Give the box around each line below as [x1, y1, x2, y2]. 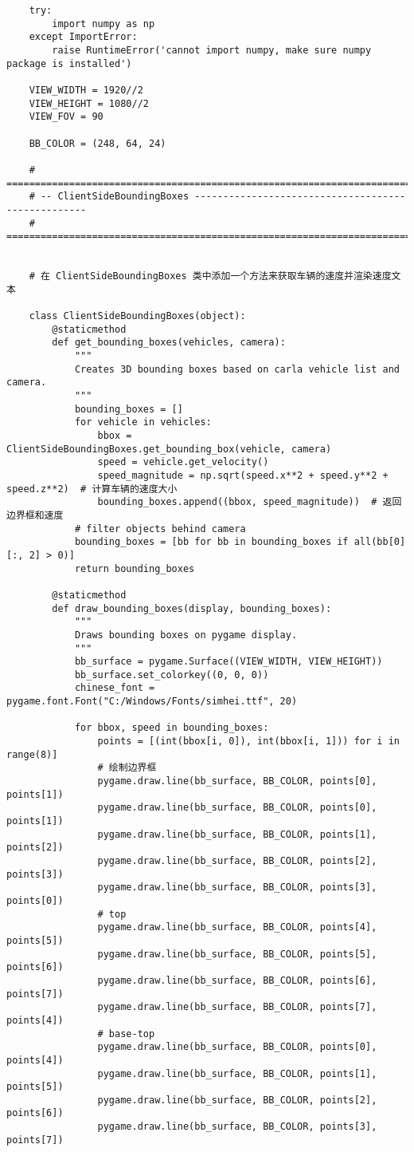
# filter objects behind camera [74, 523, 246, 535]
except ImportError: [29, 31, 138, 43]
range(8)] [6, 748, 58, 760]
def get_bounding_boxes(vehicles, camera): [52, 337, 286, 349]
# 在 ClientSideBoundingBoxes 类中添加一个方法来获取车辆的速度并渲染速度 [29, 270, 392, 282]
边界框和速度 [6, 509, 64, 521]
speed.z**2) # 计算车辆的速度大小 [6, 483, 178, 495]
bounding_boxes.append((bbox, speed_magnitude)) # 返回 [97, 496, 402, 508]
